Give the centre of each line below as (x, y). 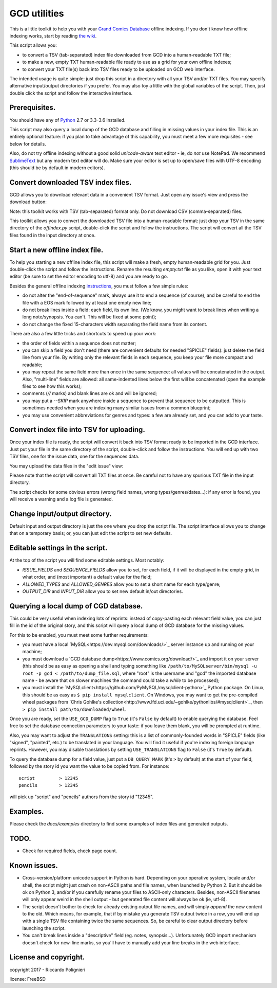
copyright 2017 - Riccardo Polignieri (47, 969)
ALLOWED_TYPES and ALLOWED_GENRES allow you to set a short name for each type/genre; (121, 584)
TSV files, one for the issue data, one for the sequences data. (74, 456)
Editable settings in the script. (58, 548)
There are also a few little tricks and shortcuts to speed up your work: (83, 334)
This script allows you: (33, 45)
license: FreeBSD (28, 979)
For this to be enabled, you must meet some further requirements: (79, 635)
